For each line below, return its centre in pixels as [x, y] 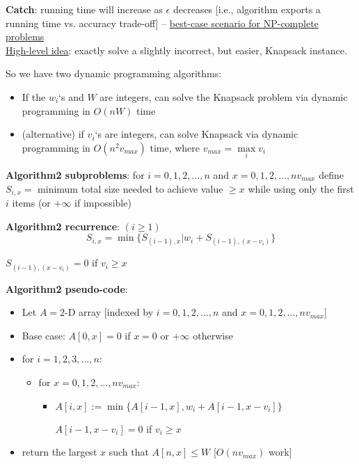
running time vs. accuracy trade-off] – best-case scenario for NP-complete [162, 23]
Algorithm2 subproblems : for [75, 174]
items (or [31, 203]
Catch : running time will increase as [84, 9]
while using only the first [301, 188]
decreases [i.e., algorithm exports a [247, 9]
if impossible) [103, 203]
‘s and [71, 96]
